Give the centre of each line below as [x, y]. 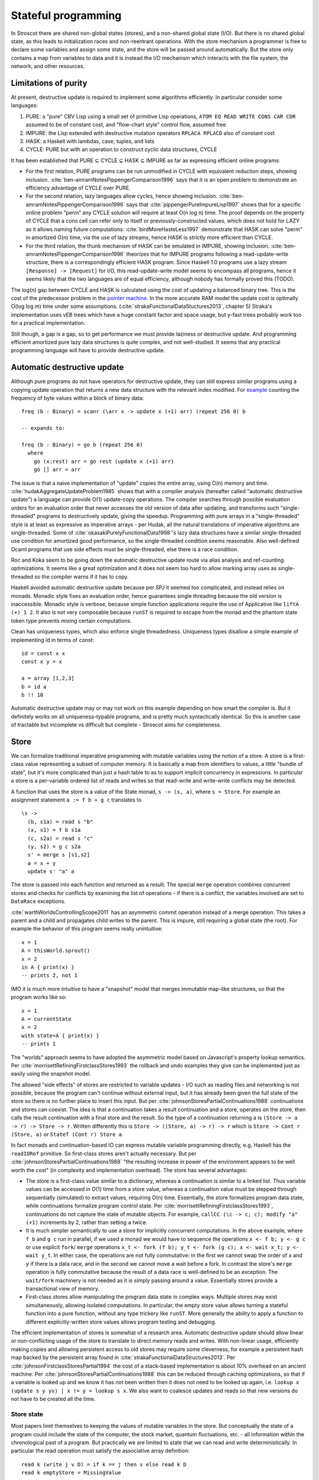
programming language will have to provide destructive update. [88, 350]
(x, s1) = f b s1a [54, 830]
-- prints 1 [39, 1044]
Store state [27, 1414]
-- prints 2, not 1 [50, 976]
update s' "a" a [51, 871]
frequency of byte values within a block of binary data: [77, 398]
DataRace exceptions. [38, 901]
